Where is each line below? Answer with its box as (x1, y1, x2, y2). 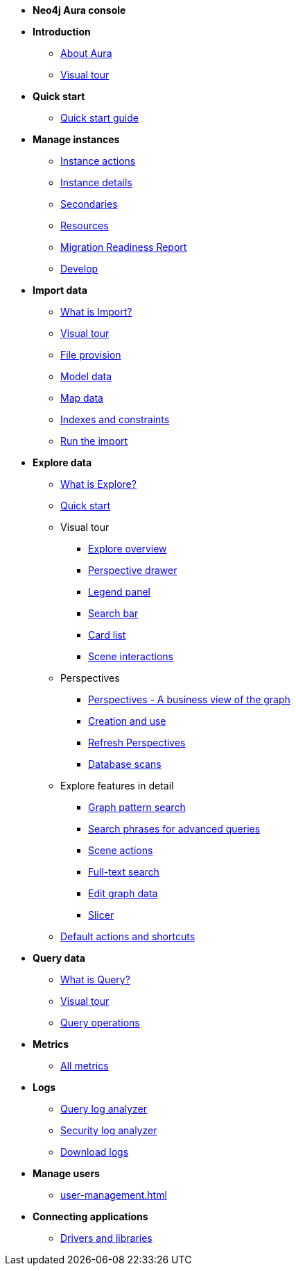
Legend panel (88, 586, 151, 598)
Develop (60, 263, 98, 274)
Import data (33, 284, 87, 296)
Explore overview (88, 543, 167, 555)
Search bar (88, 607, 139, 619)
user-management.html (60, 1189, 167, 1201)
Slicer (88, 909, 114, 921)
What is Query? (60, 974, 130, 985)
